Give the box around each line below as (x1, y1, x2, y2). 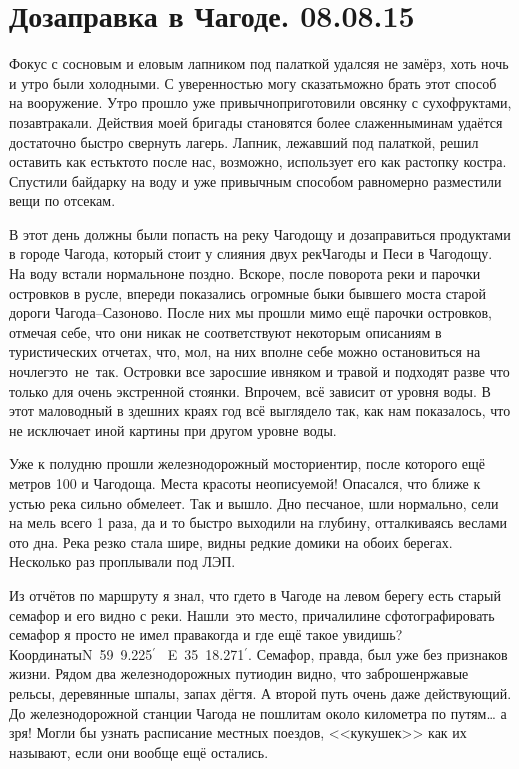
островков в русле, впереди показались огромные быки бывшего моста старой (9, 282, 486, 303)
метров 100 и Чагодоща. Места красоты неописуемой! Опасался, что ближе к (9, 473, 481, 493)
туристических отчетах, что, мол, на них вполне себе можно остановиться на (9, 341, 481, 362)
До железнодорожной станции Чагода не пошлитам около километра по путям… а (9, 702, 507, 723)
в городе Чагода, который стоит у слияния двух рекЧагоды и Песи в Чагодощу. (9, 243, 493, 264)
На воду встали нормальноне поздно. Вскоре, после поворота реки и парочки (9, 263, 481, 284)
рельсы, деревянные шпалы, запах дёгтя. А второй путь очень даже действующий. (9, 682, 512, 703)
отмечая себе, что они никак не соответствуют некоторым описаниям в (9, 321, 442, 342)
